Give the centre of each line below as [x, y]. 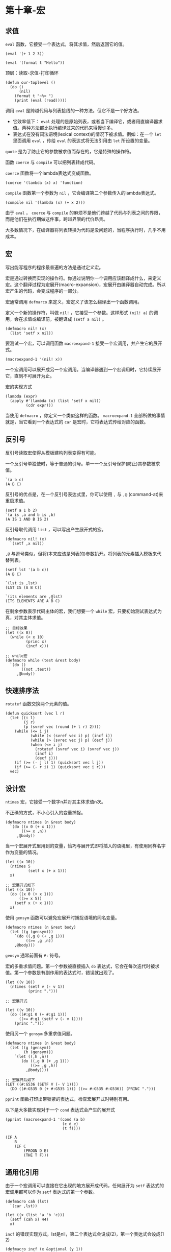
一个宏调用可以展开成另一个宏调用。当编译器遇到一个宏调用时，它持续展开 [83, 369]
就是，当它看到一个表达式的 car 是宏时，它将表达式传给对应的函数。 [77, 421]
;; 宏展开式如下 [20, 885]
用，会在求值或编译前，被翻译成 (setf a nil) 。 [56, 319]
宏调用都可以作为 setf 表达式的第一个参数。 [51, 1192]
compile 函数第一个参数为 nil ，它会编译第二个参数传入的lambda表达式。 [82, 193]
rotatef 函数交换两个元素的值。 [39, 704]
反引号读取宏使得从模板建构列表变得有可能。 [52, 453]
